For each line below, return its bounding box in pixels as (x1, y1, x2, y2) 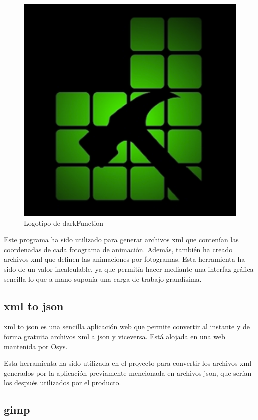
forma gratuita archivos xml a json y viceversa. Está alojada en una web (4, 331, 225, 341)
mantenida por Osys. (4, 341, 68, 351)
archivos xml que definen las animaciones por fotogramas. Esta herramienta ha (4, 254, 245, 264)
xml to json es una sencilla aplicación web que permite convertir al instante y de (4, 321, 250, 332)
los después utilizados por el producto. (4, 377, 121, 388)
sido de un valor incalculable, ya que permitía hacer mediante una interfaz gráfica (4, 263, 254, 274)
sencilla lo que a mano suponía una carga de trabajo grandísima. (4, 273, 202, 284)
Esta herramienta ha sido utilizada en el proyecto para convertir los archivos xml (4, 358, 252, 368)
